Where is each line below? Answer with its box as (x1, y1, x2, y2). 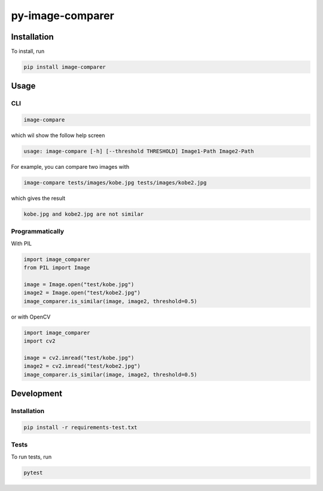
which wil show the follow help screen (11, 132, 105, 139)
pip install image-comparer (23, 63, 106, 71)
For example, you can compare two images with (11, 163, 130, 171)
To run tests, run (11, 453, 52, 460)
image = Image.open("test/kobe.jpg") (23, 281, 135, 287)
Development (11, 389, 63, 399)
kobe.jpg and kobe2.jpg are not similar (23, 211, 144, 218)
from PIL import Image (23, 264, 90, 271)
